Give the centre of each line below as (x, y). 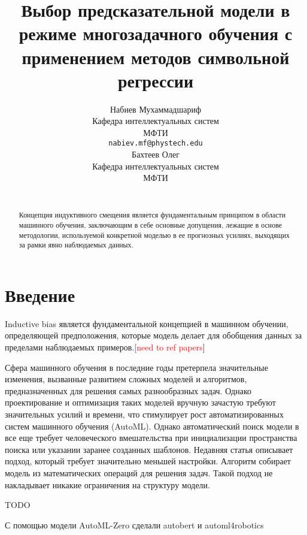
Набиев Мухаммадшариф (156, 109)
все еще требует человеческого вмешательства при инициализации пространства (151, 438)
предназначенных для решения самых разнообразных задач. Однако (128, 390)
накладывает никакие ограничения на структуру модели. (107, 484)
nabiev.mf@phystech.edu (156, 143)
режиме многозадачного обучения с (156, 33)
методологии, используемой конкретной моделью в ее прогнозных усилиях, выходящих (154, 235)
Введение (40, 294)
